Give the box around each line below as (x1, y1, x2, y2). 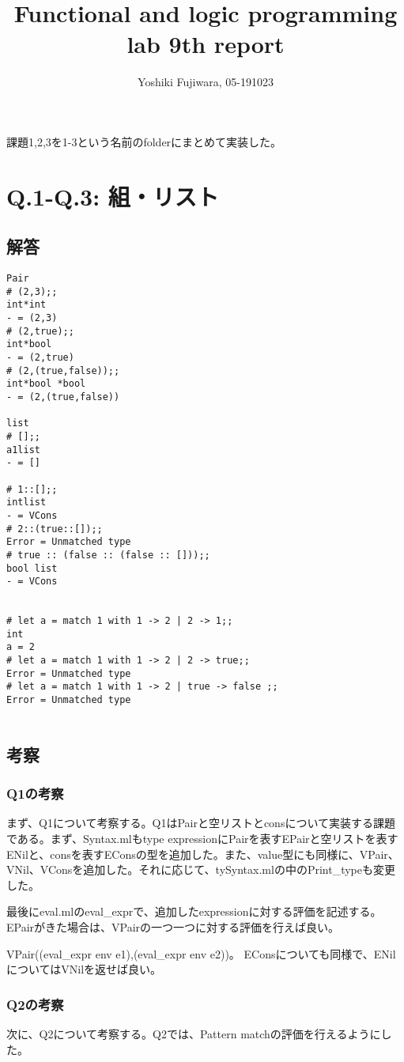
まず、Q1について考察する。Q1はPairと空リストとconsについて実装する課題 (6, 814, 395, 831)
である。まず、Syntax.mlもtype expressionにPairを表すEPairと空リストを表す (6, 830, 398, 846)
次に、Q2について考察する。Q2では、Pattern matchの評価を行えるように (6, 1025, 381, 1041)
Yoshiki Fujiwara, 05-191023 (138, 74, 274, 90)
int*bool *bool (6, 378, 86, 390)
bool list (6, 562, 58, 574)
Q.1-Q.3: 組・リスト (6, 180, 219, 212)
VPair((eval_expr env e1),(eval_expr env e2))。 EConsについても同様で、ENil (6, 945, 396, 962)
